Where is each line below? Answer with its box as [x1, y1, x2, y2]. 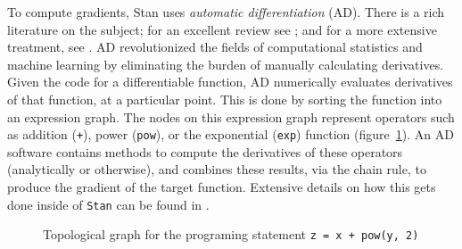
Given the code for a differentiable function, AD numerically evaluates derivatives [7, 72, 453, 91]
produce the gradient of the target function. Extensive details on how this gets [7, 178, 436, 195]
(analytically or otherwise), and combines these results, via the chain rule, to [7, 160, 426, 178]
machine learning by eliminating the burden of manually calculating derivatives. [7, 54, 444, 73]
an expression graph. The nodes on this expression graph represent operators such [7, 107, 455, 126]
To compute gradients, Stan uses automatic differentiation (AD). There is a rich [7, 3, 445, 21]
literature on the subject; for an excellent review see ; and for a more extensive [7, 20, 437, 38]
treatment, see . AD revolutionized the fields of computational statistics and [7, 37, 423, 56]
